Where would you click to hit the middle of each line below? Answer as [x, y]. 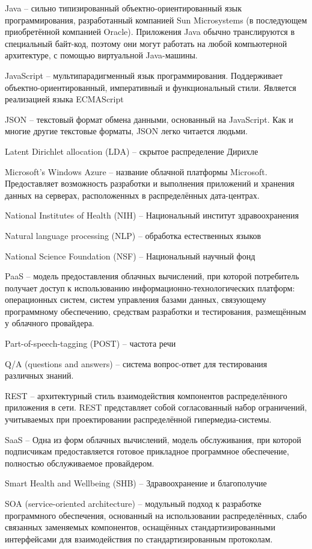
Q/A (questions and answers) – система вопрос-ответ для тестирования [136, 363]
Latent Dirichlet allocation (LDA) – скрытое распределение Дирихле [132, 151]
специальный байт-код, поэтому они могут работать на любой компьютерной [146, 43]
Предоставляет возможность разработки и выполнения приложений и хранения [150, 183]
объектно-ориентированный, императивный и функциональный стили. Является [151, 87]
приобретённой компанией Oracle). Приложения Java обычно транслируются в [150, 32]
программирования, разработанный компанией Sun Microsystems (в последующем [156, 20]
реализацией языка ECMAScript [64, 99]
